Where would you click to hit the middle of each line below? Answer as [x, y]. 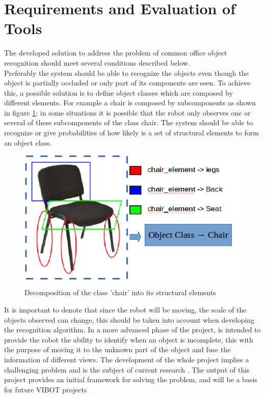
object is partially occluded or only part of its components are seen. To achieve [127, 83]
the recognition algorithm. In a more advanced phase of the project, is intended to [132, 330]
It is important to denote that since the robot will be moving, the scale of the [125, 310]
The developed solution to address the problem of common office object [116, 53]
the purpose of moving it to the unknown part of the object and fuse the [117, 349]
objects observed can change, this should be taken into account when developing [129, 319]
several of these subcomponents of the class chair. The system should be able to [129, 122]
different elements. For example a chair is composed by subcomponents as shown [130, 103]
